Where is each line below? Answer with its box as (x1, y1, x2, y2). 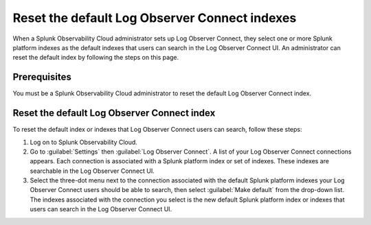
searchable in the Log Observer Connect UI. (30, 167, 155, 175)
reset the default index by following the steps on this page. (12, 54, 179, 62)
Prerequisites (12, 71, 71, 83)
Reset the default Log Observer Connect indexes (12, 10, 297, 25)
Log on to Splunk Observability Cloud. (30, 138, 137, 146)
